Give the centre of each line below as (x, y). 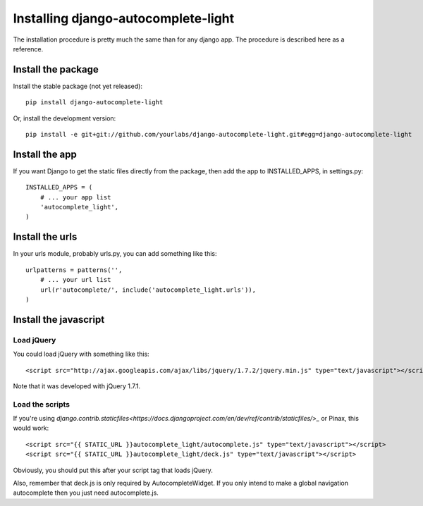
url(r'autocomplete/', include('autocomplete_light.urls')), (148, 290)
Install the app (45, 154)
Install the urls (45, 237)
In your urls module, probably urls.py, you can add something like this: (115, 254)
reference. (28, 49)
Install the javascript (59, 320)
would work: (31, 428)
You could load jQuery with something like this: (81, 354)
